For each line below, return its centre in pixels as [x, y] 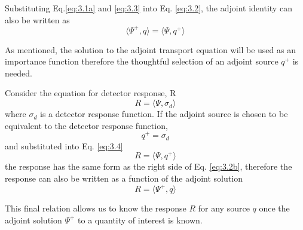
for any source [224, 208]
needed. [19, 73]
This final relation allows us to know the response [96, 208]
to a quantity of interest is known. [140, 220]
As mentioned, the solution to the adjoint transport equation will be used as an [150, 49]
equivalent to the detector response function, [86, 125]
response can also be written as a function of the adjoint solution [124, 178]
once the [274, 208]
